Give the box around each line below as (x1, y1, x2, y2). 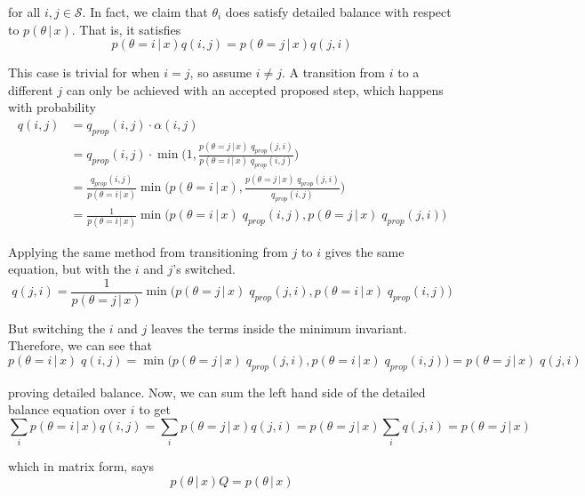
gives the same (325, 242, 405, 260)
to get (139, 400, 171, 419)
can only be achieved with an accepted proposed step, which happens (66, 80, 444, 99)
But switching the (8, 318, 106, 337)
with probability (8, 98, 96, 116)
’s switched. (172, 260, 236, 278)
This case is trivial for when (8, 63, 160, 82)
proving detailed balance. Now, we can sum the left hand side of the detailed (8, 382, 426, 401)
